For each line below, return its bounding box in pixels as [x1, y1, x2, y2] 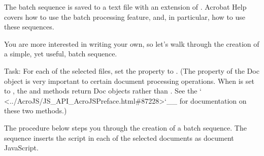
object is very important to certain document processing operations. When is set [4, 75, 254, 86]
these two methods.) [4, 105, 67, 116]
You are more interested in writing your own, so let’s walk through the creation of [4, 38, 259, 49]
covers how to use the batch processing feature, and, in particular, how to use [4, 11, 246, 22]
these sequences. [4, 21, 54, 32]
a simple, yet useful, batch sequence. [4, 48, 117, 59]
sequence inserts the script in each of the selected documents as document [4, 132, 234, 143]
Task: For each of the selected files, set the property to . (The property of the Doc [4, 65, 259, 76]
